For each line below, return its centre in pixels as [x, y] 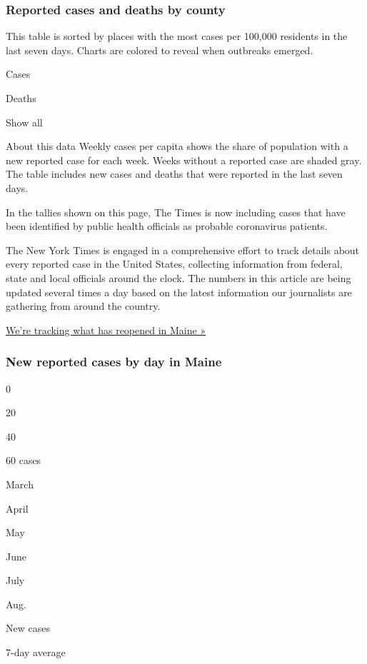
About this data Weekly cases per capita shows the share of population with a [177, 146]
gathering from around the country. [83, 306]
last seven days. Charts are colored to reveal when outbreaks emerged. [160, 50]
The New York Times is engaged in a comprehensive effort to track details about [183, 250]
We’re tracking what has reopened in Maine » [106, 330]
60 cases [24, 460]
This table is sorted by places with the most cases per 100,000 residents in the [177, 36]
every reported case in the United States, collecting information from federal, [174, 264]
